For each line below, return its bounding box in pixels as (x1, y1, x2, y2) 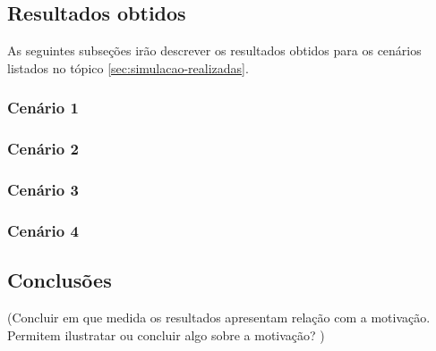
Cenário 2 (7, 138, 79, 160)
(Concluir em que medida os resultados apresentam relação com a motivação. (7, 307, 431, 326)
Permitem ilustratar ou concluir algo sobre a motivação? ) (7, 325, 325, 344)
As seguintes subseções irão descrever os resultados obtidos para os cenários (7, 41, 422, 60)
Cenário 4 (7, 219, 79, 241)
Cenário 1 (7, 96, 79, 119)
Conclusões (7, 266, 112, 294)
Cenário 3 (7, 179, 79, 200)
